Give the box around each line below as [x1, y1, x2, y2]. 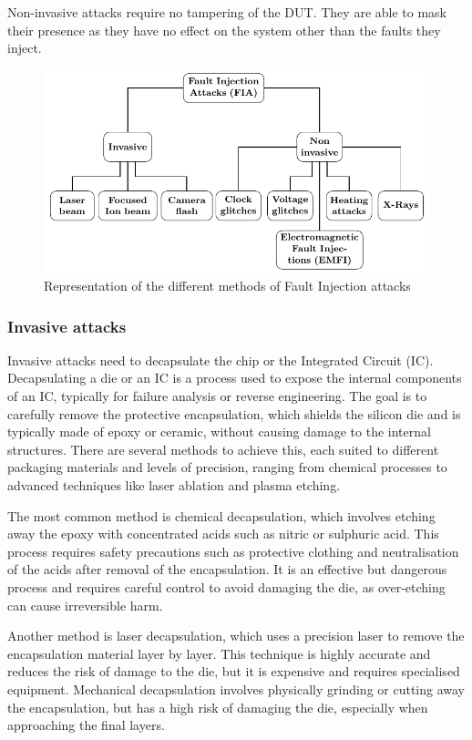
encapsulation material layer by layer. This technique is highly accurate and [7, 643, 431, 663]
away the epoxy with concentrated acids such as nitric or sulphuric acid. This [7, 524, 439, 543]
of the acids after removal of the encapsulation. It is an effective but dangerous [7, 560, 447, 579]
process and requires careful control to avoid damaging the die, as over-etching [7, 578, 446, 596]
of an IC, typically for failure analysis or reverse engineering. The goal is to [7, 386, 427, 406]
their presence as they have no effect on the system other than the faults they [7, 20, 441, 39]
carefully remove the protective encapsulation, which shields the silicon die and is [7, 404, 461, 423]
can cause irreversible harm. [7, 595, 163, 614]
